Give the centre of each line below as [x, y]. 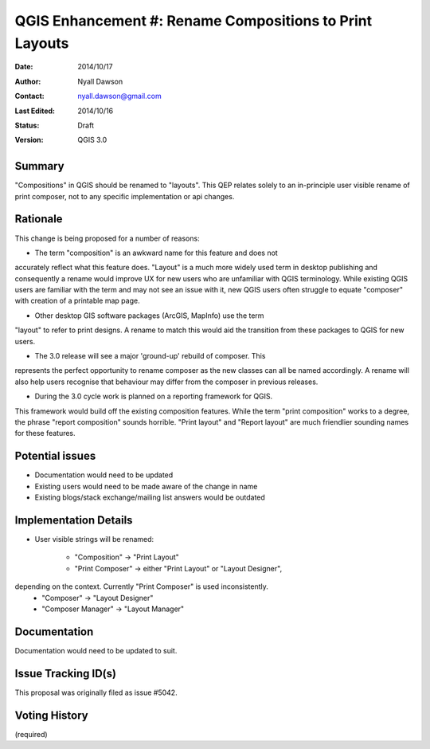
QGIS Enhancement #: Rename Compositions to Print [193, 21]
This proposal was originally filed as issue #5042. [96, 692]
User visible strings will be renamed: [94, 539]
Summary [39, 166]
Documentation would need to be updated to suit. [96, 650]
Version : [29, 140]
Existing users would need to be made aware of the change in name [146, 486]
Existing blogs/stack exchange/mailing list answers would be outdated [150, 497]
